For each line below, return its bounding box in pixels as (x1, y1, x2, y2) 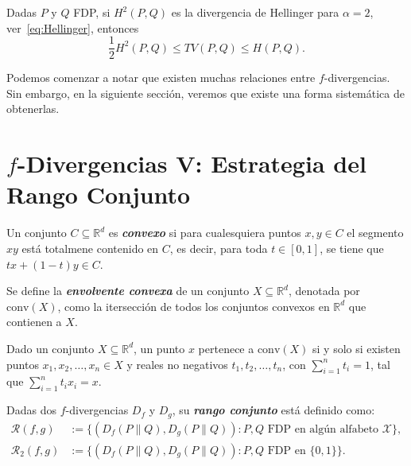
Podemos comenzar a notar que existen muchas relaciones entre (6, 69, 316, 86)
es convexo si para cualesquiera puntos (108, 224, 301, 241)
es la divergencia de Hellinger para (171, 4, 339, 20)
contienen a (6, 313, 62, 330)
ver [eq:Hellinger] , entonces (6, 19, 139, 36)
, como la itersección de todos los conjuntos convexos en (57, 297, 330, 314)
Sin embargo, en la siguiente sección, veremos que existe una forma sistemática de (6, 84, 405, 101)
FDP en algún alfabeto (267, 423, 379, 435)
